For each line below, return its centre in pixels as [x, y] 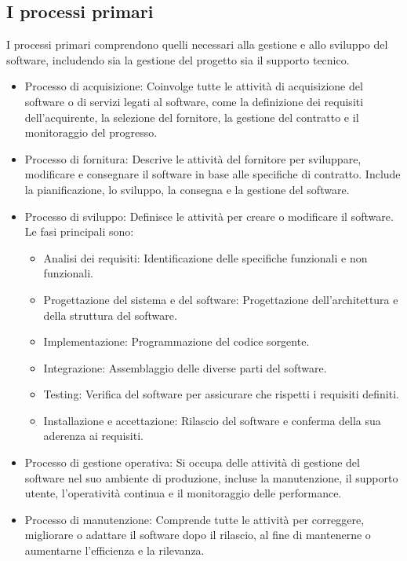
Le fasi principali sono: [79, 231]
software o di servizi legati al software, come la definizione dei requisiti [194, 101]
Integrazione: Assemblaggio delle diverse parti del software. [185, 367]
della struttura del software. [110, 315]
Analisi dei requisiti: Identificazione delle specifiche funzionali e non [205, 257]
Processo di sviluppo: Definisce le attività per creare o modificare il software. [209, 216]
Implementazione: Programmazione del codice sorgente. [176, 341]
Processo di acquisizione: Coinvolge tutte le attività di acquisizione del [194, 86]
